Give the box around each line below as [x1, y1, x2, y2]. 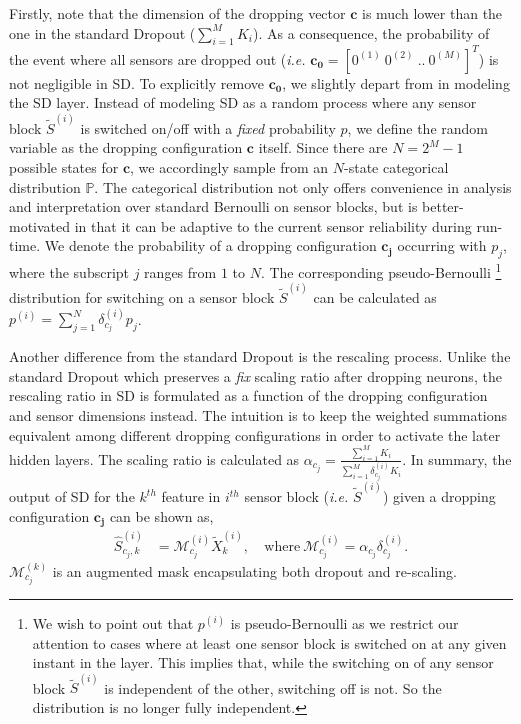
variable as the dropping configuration [9, 137, 243, 158]
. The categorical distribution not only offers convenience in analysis [94, 176, 512, 197]
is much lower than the [361, 3, 503, 23]
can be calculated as [313, 287, 437, 307]
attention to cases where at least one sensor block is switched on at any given [32, 632, 507, 653]
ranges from [144, 261, 217, 282]
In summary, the [410, 448, 512, 469]
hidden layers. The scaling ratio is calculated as [9, 448, 300, 469]
